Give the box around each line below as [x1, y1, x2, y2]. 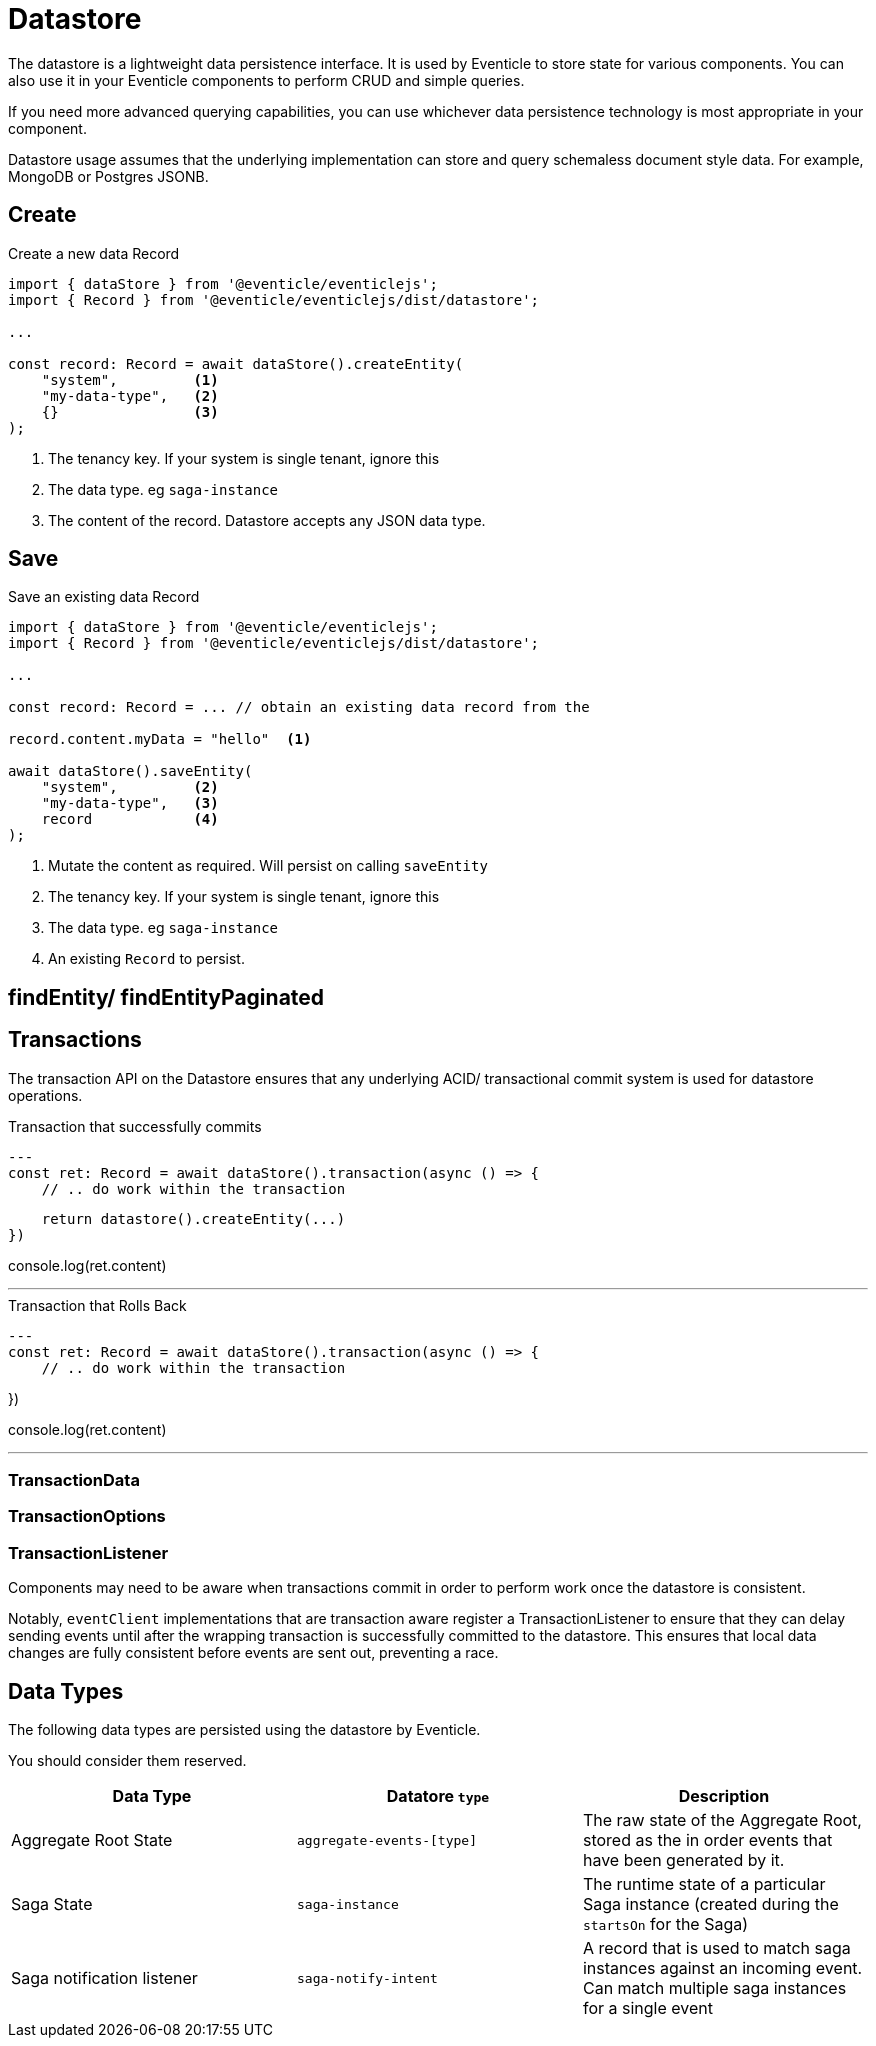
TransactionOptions [8, 1506, 166, 1527]
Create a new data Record [8, 244, 180, 262]
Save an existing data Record [8, 588, 200, 606]
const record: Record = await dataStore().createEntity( [8, 355, 464, 372]
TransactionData [8, 1470, 140, 1491]
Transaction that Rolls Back [8, 1296, 187, 1314]
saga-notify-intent [296, 1970, 438, 1986]
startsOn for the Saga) [582, 1914, 749, 1935]
